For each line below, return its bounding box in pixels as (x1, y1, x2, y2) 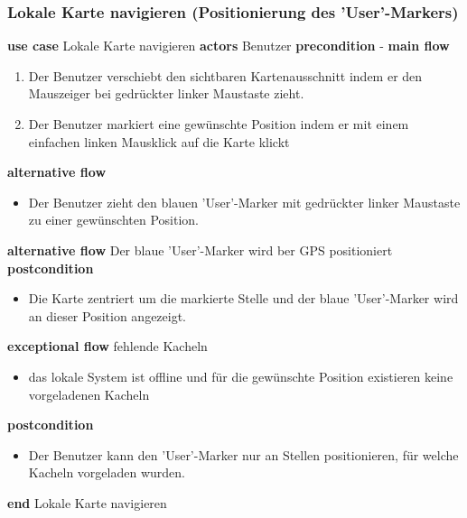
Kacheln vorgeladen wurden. (28, 463, 185, 482)
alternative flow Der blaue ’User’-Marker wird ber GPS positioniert (7, 240, 393, 259)
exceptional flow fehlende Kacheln (7, 337, 208, 356)
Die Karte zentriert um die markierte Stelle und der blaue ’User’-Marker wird (28, 289, 459, 308)
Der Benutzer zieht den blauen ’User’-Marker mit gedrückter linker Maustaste (28, 192, 461, 211)
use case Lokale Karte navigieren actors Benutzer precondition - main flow (7, 36, 450, 55)
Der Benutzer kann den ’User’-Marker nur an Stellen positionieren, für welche (28, 445, 459, 464)
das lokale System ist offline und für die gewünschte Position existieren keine (28, 366, 453, 385)
